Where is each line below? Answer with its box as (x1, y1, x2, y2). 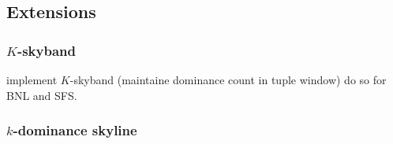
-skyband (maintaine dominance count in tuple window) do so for (69, 72, 387, 87)
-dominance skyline (13, 120, 137, 140)
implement (6, 72, 58, 87)
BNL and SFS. (6, 87, 77, 103)
